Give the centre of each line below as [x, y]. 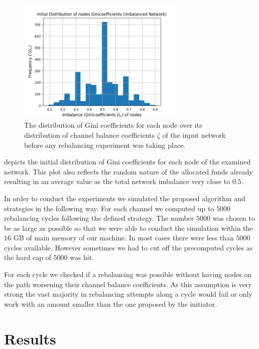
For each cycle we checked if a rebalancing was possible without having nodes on [128, 274]
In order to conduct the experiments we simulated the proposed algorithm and [125, 198]
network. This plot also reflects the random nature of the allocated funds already [128, 171]
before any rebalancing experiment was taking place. [105, 145]
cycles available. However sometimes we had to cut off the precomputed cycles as [128, 247]
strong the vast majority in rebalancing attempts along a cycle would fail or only [128, 294]
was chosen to [234, 218]
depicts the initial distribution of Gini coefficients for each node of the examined [127, 162]
